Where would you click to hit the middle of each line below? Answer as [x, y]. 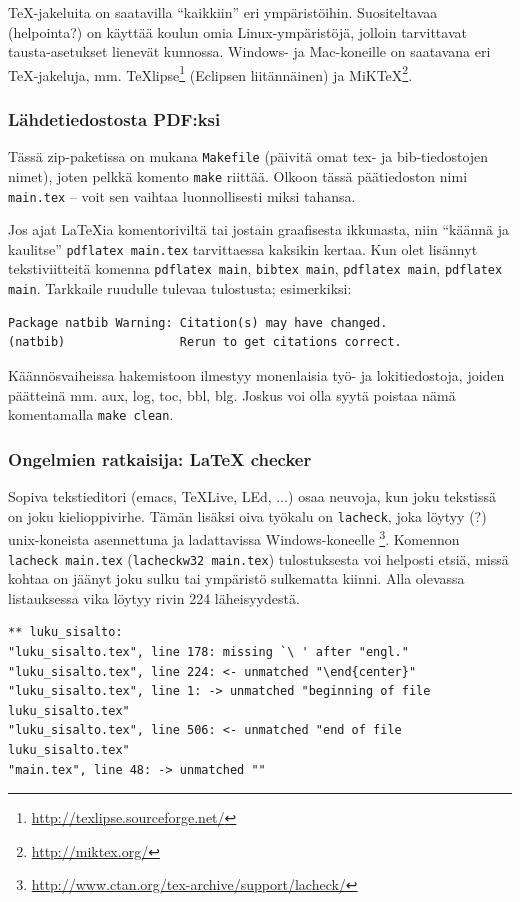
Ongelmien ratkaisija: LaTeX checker [160, 458]
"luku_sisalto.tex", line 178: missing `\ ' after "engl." [208, 651]
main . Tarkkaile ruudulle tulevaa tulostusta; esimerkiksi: [180, 288]
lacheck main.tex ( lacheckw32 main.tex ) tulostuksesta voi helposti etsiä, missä [258, 558]
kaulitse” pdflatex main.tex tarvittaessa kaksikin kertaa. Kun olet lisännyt [243, 248]
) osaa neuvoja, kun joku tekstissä [392, 496]
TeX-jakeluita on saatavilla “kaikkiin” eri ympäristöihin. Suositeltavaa [223, 12]
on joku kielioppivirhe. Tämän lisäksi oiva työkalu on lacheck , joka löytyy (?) [247, 515]
